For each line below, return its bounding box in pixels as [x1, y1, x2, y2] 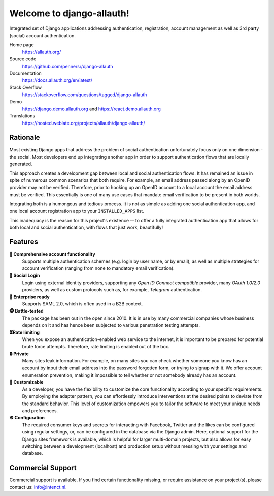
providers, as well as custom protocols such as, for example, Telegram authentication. [22, 287, 202, 293]
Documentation [9, 70, 42, 76]
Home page [9, 42, 34, 48]
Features [9, 238, 38, 246]
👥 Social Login [9, 272, 40, 278]
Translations [9, 113, 36, 119]
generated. [9, 161, 32, 167]
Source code [9, 56, 37, 62]
